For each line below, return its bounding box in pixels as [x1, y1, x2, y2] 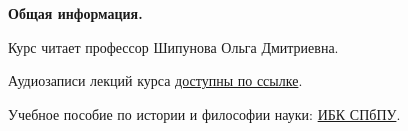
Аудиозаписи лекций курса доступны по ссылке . [8, 70, 303, 91]
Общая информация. [8, 3, 143, 23]
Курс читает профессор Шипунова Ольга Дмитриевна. [8, 36, 339, 57]
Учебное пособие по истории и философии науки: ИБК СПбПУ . [8, 103, 401, 124]
